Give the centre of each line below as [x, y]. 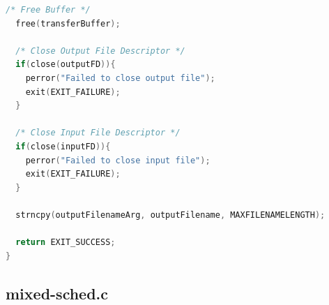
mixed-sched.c [57, 293]
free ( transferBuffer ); [68, 23]
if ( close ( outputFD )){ [66, 65]
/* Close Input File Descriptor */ [98, 133]
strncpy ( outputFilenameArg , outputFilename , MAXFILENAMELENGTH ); [170, 215]
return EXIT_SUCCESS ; [66, 243]
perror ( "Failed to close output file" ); [120, 78]
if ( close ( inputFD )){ [63, 146]
